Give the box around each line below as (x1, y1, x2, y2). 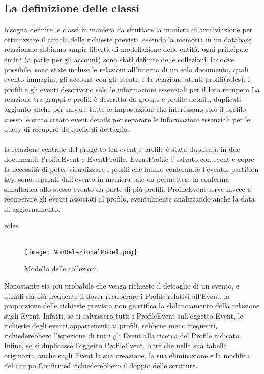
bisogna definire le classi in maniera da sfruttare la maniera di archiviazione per (4, 24, 253, 35)
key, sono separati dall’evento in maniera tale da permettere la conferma (4, 174, 229, 184)
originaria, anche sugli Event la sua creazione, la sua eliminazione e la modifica (4, 350, 250, 361)
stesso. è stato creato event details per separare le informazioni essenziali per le (4, 113, 250, 124)
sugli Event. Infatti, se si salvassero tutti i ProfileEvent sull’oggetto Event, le (4, 310, 243, 321)
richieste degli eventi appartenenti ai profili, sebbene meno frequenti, (4, 320, 218, 331)
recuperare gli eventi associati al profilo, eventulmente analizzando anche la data (4, 193, 255, 204)
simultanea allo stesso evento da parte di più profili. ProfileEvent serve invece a (4, 183, 251, 194)
